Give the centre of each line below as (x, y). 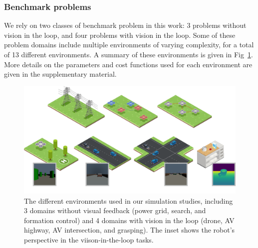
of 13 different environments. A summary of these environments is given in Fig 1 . (129, 54)
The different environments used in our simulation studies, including (129, 200)
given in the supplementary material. (60, 74)
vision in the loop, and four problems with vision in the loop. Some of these (120, 35)
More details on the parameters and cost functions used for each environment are (128, 64)
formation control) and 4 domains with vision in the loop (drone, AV (129, 220)
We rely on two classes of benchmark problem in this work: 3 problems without (125, 25)
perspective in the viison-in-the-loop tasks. (89, 239)
